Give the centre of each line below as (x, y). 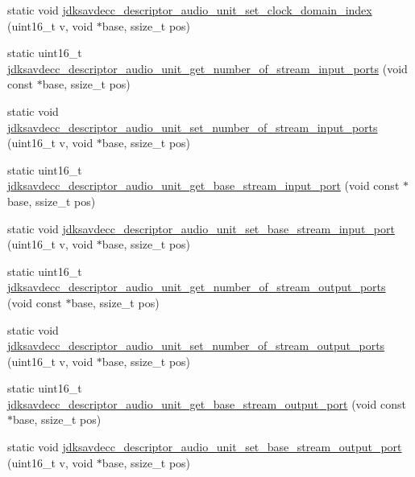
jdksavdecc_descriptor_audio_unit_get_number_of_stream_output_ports (197, 287)
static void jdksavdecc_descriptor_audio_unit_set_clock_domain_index (190, 10)
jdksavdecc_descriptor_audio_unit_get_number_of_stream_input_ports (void (207, 68)
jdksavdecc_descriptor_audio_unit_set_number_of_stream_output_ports (196, 345)
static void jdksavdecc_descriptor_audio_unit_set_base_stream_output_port (205, 447)
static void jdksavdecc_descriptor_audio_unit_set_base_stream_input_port (201, 228)
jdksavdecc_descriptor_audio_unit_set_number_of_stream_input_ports (193, 127)
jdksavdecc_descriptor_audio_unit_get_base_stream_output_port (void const (207, 403)
